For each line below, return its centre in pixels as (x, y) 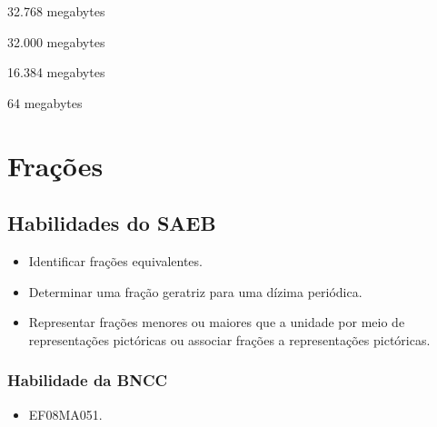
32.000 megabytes (56, 41)
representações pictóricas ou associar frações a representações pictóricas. (229, 339)
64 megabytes (45, 102)
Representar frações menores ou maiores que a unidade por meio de (217, 322)
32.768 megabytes (56, 11)
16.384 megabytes (56, 72)
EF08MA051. (65, 414)
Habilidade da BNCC (88, 380)
